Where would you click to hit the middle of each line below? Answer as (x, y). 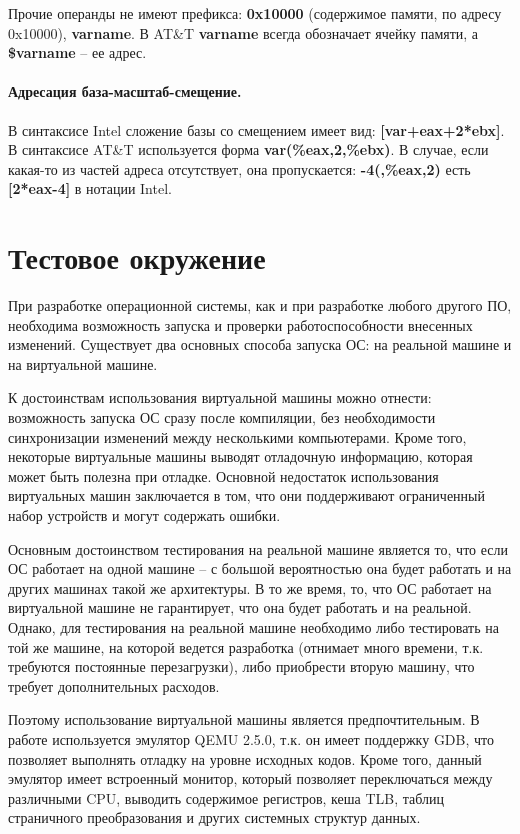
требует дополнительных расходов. (114, 685)
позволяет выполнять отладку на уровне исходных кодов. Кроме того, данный (245, 758)
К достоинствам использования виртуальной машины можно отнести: (220, 397)
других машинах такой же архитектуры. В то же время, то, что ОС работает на (250, 587)
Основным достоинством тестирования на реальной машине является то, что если (258, 548)
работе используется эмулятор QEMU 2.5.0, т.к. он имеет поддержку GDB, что (251, 738)
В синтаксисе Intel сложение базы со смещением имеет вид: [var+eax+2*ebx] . (256, 129)
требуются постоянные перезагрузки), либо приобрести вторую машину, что (241, 666)
